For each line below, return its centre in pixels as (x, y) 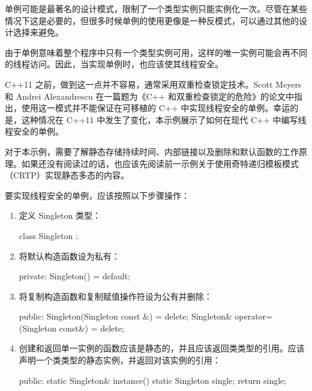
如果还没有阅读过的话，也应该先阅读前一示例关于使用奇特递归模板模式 (160, 163)
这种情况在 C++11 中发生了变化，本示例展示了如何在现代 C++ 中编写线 (164, 119)
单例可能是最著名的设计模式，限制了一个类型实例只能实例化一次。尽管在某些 (156, 8)
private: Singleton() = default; (74, 276)
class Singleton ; (48, 235)
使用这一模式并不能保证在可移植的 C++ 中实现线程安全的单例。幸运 (156, 108)
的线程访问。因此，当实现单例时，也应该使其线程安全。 (114, 64)
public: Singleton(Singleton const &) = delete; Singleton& (125, 316)
